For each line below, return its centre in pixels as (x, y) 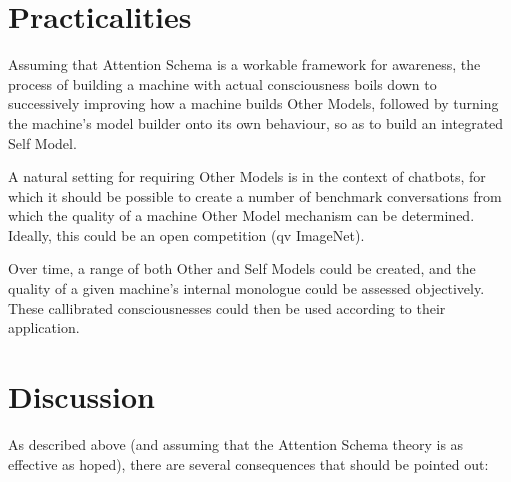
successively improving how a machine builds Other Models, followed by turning (253, 103)
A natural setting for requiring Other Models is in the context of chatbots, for (247, 176)
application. (44, 327)
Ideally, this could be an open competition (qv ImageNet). (186, 234)
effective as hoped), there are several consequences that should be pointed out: (248, 463)
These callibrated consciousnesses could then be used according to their (227, 307)
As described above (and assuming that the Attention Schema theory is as (236, 443)
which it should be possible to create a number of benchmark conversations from (255, 195)
